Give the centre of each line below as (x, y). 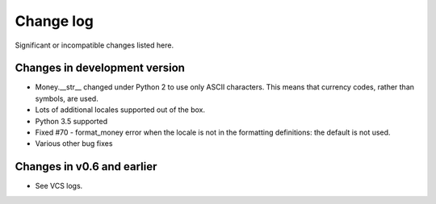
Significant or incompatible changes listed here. (94, 45)
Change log (55, 21)
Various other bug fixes (74, 144)
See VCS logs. (59, 186)
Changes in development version (100, 68)
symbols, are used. (67, 98)
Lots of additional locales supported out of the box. (120, 110)
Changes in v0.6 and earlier (86, 167)
